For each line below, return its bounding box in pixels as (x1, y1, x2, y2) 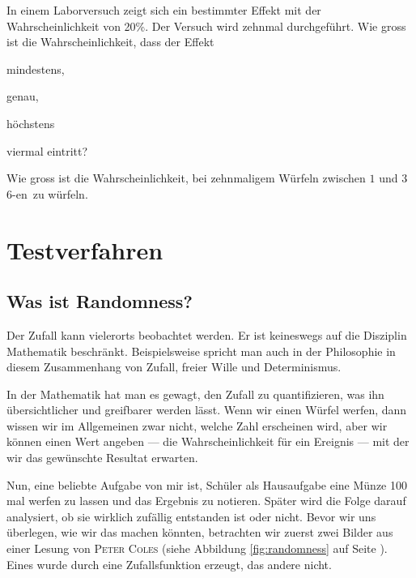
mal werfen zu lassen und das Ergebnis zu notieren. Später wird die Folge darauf (6, 492, 406, 509)
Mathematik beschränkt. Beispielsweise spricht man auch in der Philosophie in (6, 342, 396, 359)
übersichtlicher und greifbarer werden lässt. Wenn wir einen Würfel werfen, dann (6, 401, 407, 418)
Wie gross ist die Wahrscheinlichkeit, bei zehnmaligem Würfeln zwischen (6, 169, 366, 186)
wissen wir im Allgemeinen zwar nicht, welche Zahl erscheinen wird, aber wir (6, 417, 388, 434)
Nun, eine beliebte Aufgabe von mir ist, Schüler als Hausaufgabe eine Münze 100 (6, 476, 407, 493)
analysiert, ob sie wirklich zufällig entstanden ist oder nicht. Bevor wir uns (6, 507, 376, 524)
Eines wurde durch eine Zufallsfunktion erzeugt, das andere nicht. (6, 555, 332, 572)
